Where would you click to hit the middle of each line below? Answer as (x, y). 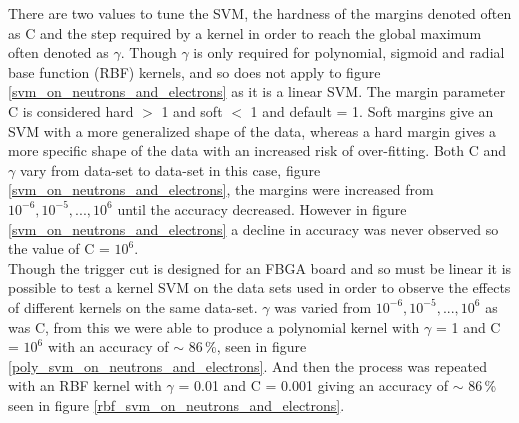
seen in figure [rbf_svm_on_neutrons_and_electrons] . (176, 404)
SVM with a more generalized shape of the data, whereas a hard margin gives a (252, 130)
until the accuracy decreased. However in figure (262, 208)
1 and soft (192, 110)
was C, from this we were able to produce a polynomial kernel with (214, 326)
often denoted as (58, 52)
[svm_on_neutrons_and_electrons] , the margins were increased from (221, 189)
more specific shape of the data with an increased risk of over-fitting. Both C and (257, 150)
